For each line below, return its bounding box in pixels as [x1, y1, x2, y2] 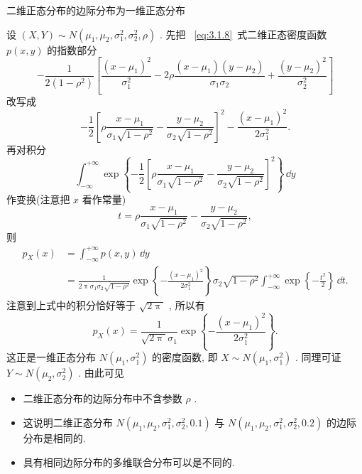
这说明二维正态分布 [23, 415, 113, 430]
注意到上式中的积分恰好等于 [6, 298, 136, 313]
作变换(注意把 [6, 191, 70, 206]
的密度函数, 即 [152, 350, 218, 365]
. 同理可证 [295, 350, 341, 365]
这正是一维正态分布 [6, 350, 96, 365]
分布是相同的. [23, 431, 86, 446]
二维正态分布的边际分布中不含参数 [23, 391, 182, 406]
